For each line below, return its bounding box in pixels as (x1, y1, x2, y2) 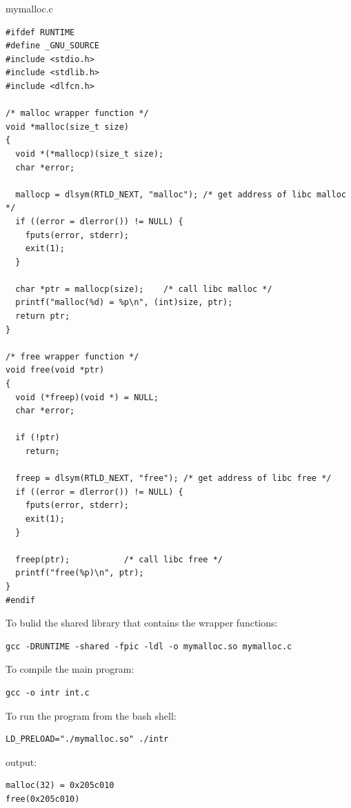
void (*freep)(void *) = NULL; (15, 392, 159, 402)
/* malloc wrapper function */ (6, 108, 149, 119)
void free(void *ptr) (6, 365, 105, 375)
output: (6, 754, 37, 769)
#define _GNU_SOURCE (6, 41, 100, 51)
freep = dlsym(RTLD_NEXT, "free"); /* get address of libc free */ (15, 473, 332, 484)
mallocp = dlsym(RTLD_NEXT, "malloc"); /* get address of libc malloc (15, 189, 346, 199)
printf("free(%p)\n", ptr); (15, 568, 144, 578)
